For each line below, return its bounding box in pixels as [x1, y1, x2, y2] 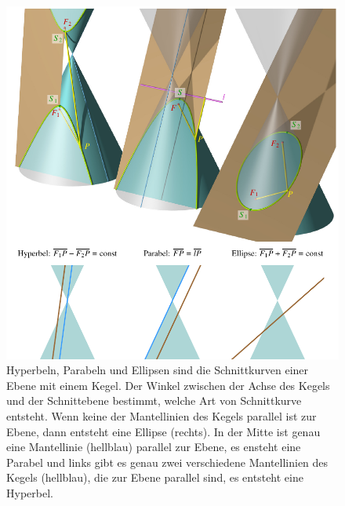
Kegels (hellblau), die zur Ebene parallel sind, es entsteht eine [6, 469, 303, 486]
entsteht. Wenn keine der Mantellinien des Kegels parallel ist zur [6, 408, 317, 424]
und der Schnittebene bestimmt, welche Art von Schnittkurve [6, 392, 302, 409]
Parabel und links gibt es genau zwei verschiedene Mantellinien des [6, 453, 329, 470]
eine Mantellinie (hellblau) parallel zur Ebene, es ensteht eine [6, 439, 301, 455]
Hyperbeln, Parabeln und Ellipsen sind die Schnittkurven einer [6, 362, 309, 378]
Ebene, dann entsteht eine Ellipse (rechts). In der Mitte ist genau [6, 423, 321, 439]
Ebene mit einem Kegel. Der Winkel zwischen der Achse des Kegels [6, 377, 330, 393]
